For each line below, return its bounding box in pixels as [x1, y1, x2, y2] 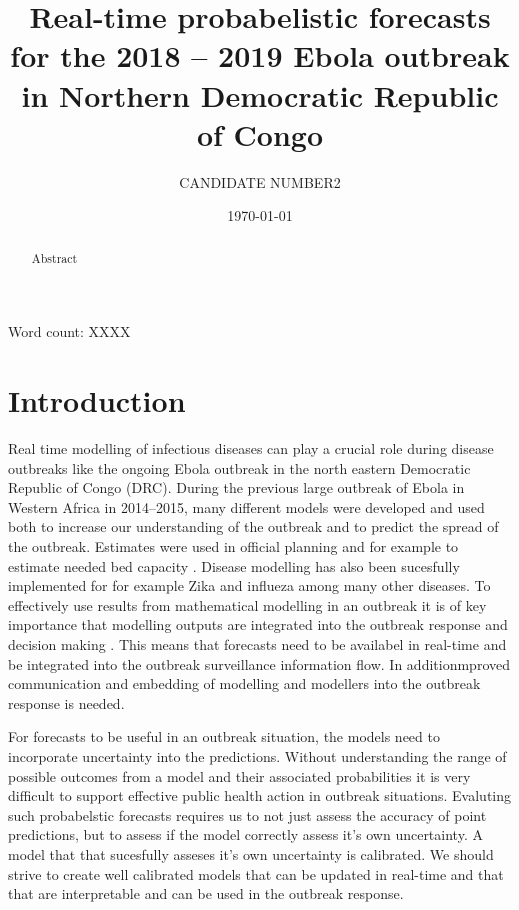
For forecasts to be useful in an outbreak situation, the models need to [8, 726, 440, 747]
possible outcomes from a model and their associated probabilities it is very [8, 765, 471, 786]
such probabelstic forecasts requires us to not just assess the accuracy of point [8, 804, 487, 825]
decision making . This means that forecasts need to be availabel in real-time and [8, 633, 507, 654]
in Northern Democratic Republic [21, 74, 499, 115]
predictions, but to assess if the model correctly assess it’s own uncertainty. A [8, 824, 483, 845]
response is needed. [8, 692, 125, 713]
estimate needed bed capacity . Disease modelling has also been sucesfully [8, 555, 460, 576]
